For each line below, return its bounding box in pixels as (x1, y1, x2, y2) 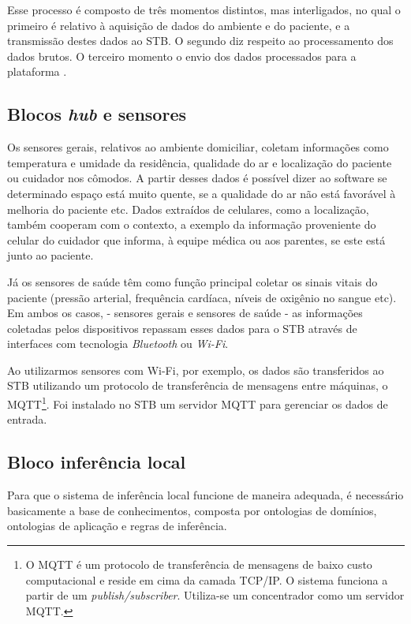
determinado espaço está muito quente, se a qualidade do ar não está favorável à (7, 185, 396, 201)
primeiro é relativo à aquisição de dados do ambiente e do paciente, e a (7, 17, 350, 33)
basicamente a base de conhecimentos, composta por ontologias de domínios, (7, 502, 377, 518)
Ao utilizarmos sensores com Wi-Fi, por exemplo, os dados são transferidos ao (7, 361, 384, 378)
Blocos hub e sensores (7, 102, 186, 126)
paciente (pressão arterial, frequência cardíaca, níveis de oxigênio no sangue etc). (7, 289, 397, 305)
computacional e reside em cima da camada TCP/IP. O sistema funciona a (25, 571, 388, 588)
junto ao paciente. (7, 247, 94, 263)
